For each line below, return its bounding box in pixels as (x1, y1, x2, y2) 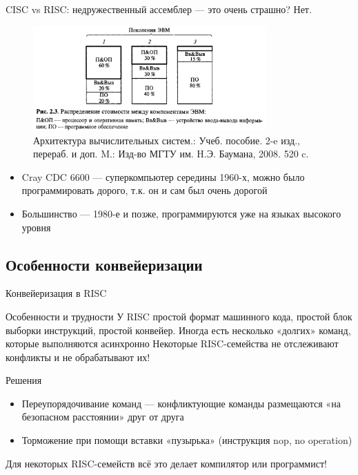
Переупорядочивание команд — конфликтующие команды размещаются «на (21, 396, 341, 410)
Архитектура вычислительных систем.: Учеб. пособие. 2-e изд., (33, 133, 300, 147)
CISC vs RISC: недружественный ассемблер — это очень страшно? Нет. (6, 2, 312, 16)
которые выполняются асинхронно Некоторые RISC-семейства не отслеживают (6, 336, 339, 351)
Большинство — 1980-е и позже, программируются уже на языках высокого (21, 206, 341, 220)
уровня (21, 220, 51, 234)
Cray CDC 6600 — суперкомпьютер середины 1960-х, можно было (21, 169, 305, 184)
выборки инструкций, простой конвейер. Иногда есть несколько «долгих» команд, (6, 322, 351, 337)
